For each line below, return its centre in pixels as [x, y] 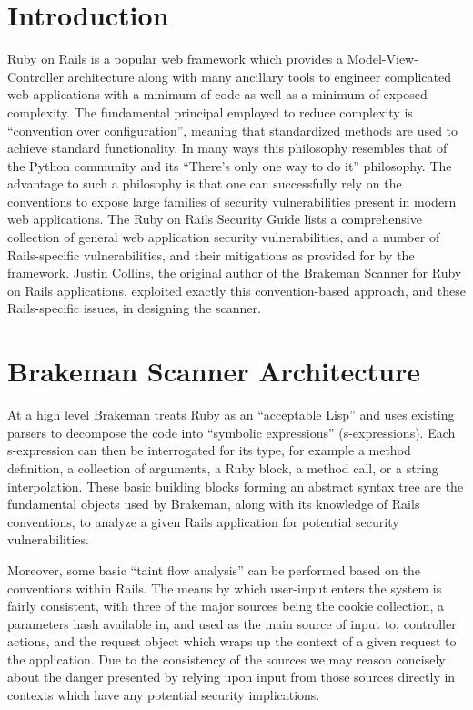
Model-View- [382, 59]
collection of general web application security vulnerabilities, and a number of [224, 237]
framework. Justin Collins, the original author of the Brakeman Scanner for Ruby [235, 273]
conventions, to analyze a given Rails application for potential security [203, 521]
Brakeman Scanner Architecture [214, 371]
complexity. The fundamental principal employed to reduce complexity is [210, 112]
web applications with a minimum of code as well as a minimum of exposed [217, 94]
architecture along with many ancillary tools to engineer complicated [259, 76]
